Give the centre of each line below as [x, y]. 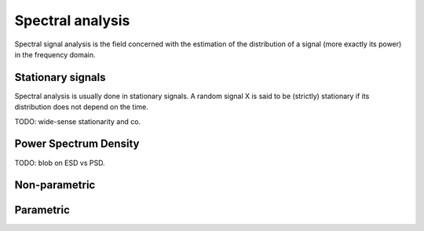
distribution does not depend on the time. [82, 107]
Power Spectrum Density [77, 144]
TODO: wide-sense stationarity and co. [78, 121]
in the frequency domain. [55, 54]
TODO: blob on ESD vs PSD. [60, 163]
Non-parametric [55, 185]
